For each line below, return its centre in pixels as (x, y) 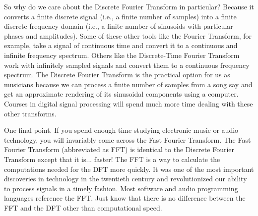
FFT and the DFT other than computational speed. (83, 207)
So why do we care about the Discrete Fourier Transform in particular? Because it (129, 6)
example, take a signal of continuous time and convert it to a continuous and (121, 45)
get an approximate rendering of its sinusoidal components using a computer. (121, 94)
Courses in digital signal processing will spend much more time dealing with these (129, 103)
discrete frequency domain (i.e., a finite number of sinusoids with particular (119, 26)
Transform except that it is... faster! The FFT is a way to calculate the (112, 159)
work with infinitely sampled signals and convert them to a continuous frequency (127, 65)
